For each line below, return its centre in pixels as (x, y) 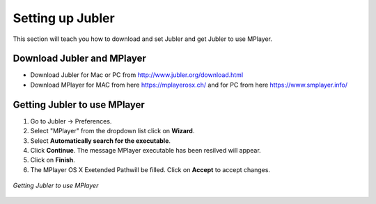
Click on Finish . (53, 160)
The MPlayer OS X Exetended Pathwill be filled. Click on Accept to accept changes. (150, 169)
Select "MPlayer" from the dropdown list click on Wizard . (112, 131)
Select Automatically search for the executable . (100, 141)
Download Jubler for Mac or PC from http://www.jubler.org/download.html (137, 75)
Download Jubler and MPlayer (79, 59)
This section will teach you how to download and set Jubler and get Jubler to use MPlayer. (143, 39)
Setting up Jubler (64, 18)
